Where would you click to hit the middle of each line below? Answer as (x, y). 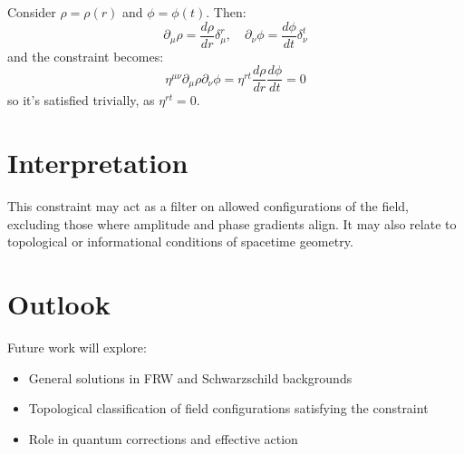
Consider (32, 12)
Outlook (59, 304)
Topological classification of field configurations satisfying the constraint (228, 408)
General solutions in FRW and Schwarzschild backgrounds (190, 377)
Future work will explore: (77, 347)
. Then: (226, 12)
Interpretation (98, 163)
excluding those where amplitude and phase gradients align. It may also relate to (232, 223)
